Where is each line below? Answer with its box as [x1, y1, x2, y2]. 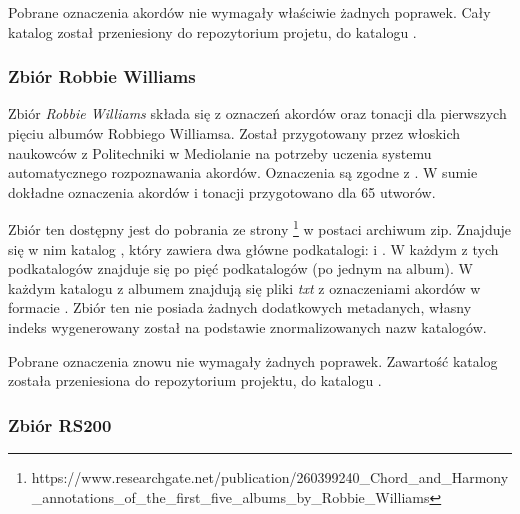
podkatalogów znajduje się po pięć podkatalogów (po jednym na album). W [8, 258, 473, 279]
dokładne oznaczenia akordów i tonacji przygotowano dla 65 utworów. [8, 181, 436, 202]
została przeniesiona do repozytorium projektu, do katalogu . [8, 370, 382, 391]
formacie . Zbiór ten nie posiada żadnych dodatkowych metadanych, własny [8, 297, 472, 318]
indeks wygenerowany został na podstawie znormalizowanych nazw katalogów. [8, 317, 487, 337]
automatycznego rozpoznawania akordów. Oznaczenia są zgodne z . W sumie [8, 162, 478, 183]
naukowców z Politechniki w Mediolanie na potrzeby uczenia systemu [8, 142, 432, 163]
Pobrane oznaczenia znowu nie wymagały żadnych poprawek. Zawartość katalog [8, 350, 498, 371]
